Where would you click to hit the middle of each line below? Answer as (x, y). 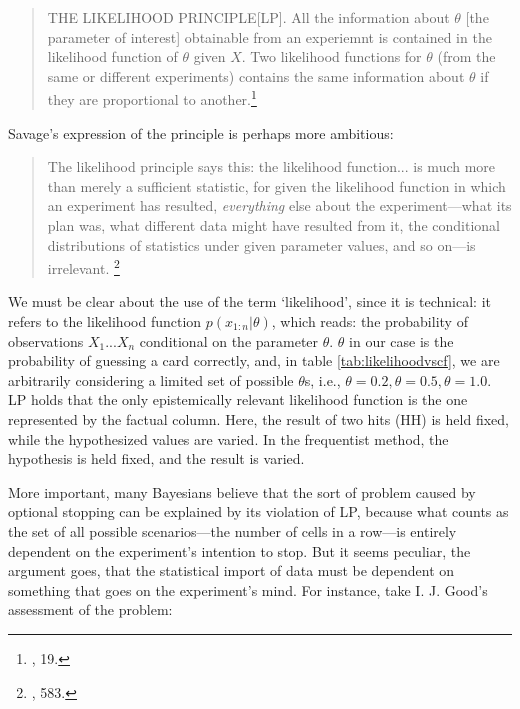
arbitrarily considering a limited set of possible (151, 379)
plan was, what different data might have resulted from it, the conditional (273, 225)
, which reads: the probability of (369, 321)
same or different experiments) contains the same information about (256, 75)
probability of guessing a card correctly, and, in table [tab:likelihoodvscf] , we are (254, 360)
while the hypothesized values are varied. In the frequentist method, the (228, 438)
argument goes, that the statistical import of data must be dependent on (231, 570)
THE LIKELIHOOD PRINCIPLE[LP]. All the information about (248, 17)
